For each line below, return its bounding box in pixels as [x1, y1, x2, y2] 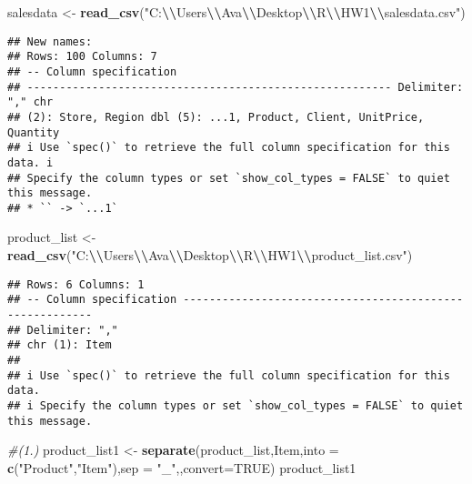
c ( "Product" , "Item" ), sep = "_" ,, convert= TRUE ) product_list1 [7, 458, 357, 477]
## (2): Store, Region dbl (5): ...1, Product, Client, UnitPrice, [7, 110, 425, 124]
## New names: [7, 35, 93, 48]
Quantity [7, 126, 60, 139]
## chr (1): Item [7, 338, 112, 352]
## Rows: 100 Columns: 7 [7, 50, 157, 64]
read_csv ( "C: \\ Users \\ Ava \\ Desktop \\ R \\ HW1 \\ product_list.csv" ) [7, 246, 413, 265]
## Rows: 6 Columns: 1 [7, 277, 145, 291]
